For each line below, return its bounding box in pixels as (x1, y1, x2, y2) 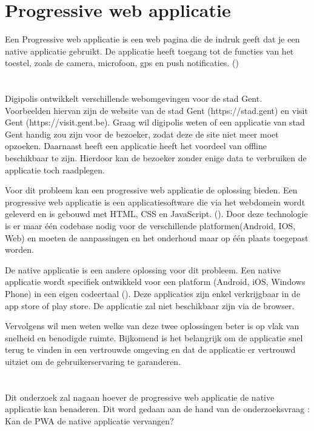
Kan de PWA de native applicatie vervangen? (5, 414, 174, 427)
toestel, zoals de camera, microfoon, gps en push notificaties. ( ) (5, 56, 239, 69)
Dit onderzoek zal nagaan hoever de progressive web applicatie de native (5, 390, 275, 403)
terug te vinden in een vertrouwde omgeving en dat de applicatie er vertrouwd (5, 343, 296, 356)
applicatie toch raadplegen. (5, 163, 105, 176)
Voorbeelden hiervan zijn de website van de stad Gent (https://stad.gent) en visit (5, 104, 308, 116)
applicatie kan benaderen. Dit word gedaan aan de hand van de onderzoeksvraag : (5, 403, 310, 415)
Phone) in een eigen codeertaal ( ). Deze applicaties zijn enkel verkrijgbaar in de (5, 287, 301, 299)
